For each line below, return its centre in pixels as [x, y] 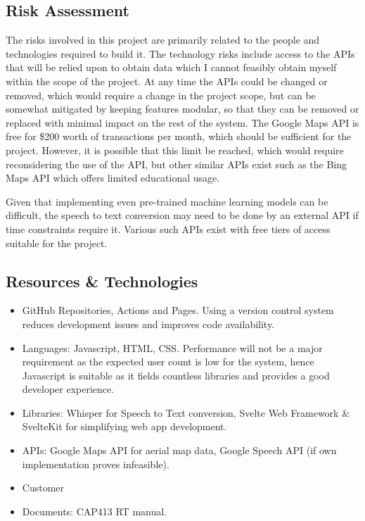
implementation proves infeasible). [96, 464]
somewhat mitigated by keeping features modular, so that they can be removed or [182, 109]
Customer [43, 488]
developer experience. [68, 389]
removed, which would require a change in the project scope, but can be [161, 95]
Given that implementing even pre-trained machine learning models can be [167, 201]
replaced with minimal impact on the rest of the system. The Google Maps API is [182, 122]
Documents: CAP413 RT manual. [95, 511]
